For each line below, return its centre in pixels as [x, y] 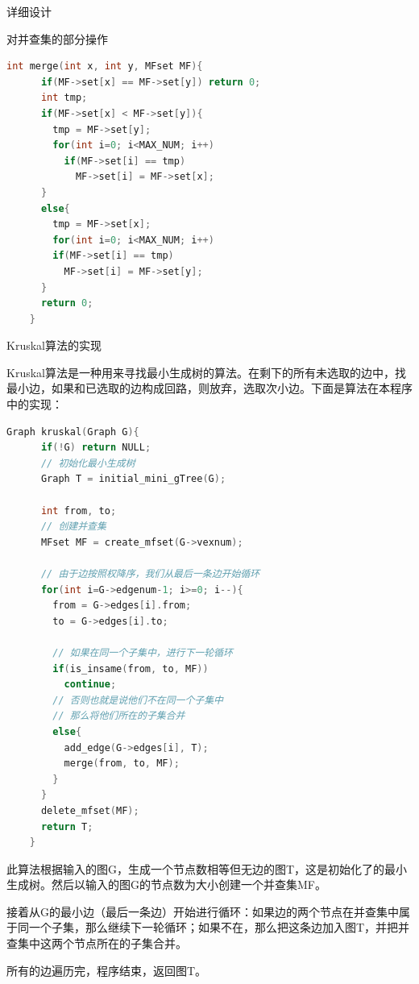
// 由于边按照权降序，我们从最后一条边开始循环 [150, 574]
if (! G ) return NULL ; [96, 448]
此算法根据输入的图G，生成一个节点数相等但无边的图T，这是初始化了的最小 [207, 868]
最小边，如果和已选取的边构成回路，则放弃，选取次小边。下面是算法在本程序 [209, 388]
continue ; [90, 685]
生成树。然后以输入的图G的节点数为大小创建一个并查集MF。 [166, 884]
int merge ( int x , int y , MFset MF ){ [105, 66]
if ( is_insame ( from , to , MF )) [131, 668]
